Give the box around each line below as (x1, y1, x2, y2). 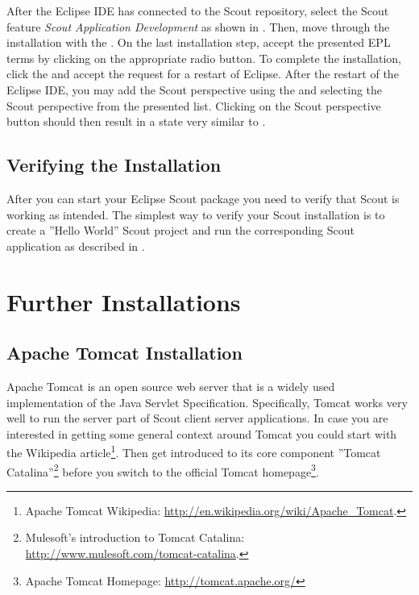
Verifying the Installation (6, 152, 222, 177)
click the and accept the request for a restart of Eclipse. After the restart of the (6, 65, 399, 82)
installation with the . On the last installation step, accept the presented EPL (6, 34, 391, 51)
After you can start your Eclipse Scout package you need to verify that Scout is (6, 189, 400, 206)
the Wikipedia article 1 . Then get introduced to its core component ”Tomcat (6, 442, 381, 460)
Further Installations (6, 285, 241, 318)
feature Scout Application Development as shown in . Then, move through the (6, 18, 390, 35)
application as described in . (6, 237, 145, 254)
